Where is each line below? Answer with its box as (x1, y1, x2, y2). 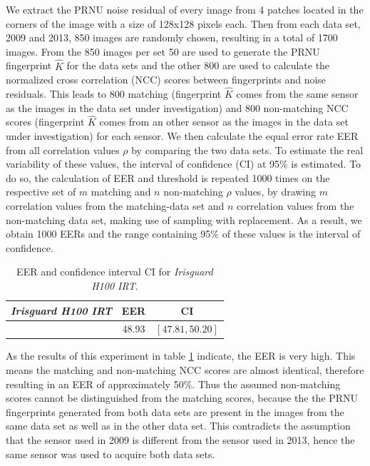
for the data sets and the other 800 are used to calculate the (66, 58, 330, 73)
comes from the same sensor (236, 86, 359, 101)
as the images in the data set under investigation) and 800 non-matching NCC (6, 100, 349, 115)
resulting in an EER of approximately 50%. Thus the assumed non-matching (6, 376, 341, 391)
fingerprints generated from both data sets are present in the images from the (6, 404, 344, 419)
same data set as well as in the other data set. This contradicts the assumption (6, 418, 351, 433)
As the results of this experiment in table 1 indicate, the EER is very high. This (6, 348, 356, 363)
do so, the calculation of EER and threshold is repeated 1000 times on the (6, 170, 330, 185)
